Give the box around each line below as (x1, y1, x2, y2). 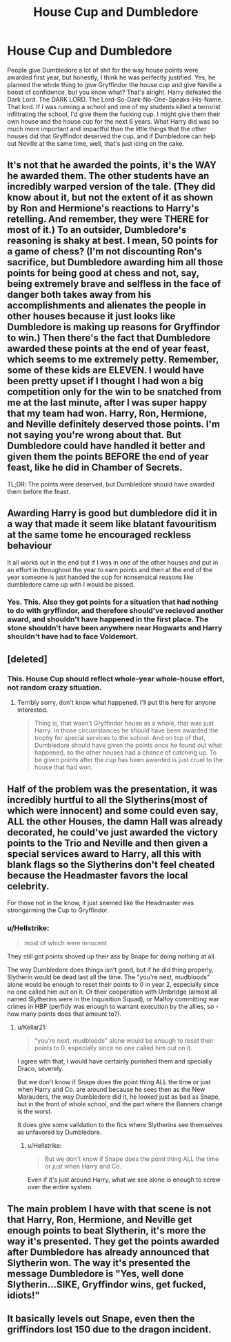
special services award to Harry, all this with (7, 848, 202, 860)
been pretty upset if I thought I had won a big (7, 375, 203, 387)
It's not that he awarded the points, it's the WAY (7, 160, 217, 171)
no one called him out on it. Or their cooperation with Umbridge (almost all (7, 987, 218, 996)
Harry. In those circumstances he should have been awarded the (34, 726, 219, 735)
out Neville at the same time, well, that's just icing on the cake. (7, 139, 185, 147)
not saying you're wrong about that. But (7, 429, 181, 441)
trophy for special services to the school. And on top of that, (34, 734, 205, 742)
